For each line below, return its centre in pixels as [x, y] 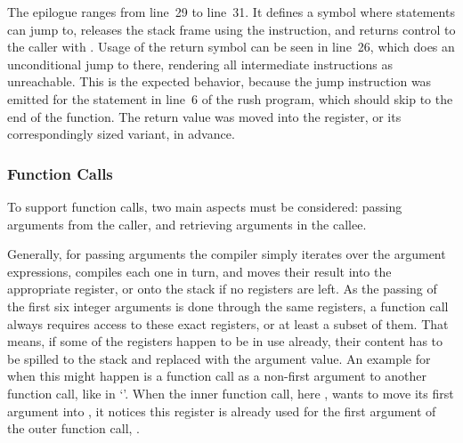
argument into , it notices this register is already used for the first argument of [222, 411]
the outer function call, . [74, 428]
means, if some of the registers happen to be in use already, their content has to [225, 341]
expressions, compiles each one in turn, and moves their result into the [199, 271]
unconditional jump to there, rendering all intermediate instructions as [200, 64]
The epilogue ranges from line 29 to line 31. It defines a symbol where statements [231, 12]
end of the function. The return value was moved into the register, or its [204, 116]
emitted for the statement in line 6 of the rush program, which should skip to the [230, 98]
